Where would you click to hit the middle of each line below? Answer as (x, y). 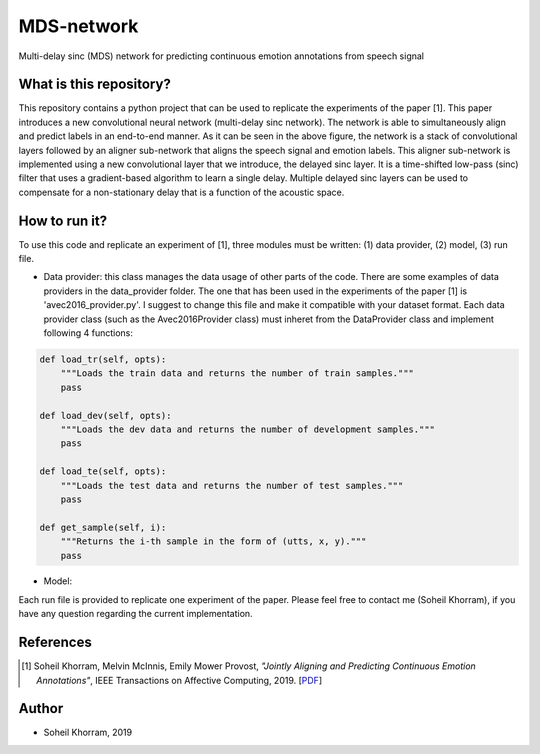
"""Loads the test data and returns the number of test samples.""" (232, 485)
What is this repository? (95, 84)
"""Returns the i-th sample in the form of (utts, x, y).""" (213, 541)
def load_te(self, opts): (103, 471)
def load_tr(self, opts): (103, 359)
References (55, 642)
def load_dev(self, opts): (105, 415)
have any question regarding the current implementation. (136, 614)
